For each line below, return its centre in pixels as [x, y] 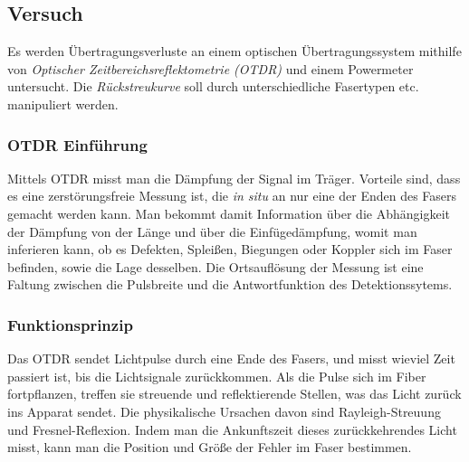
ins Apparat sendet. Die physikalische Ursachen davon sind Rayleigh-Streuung [224, 411]
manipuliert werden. [63, 104]
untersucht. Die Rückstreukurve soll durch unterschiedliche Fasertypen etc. [213, 86]
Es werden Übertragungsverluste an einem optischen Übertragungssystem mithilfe [234, 51]
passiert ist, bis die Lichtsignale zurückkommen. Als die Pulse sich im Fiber [217, 376]
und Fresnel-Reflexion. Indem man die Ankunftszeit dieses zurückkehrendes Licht [232, 429]
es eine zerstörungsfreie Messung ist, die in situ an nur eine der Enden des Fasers [232, 196]
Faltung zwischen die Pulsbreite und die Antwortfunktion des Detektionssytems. [230, 284]
